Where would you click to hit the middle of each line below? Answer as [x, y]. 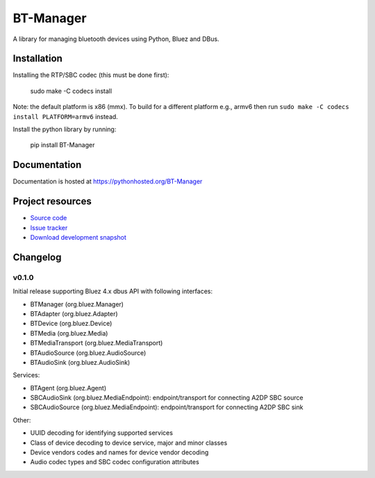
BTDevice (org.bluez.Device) [71, 324]
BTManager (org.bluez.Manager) [77, 304]
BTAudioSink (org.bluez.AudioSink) [80, 362]
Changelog [37, 257]
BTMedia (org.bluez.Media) [69, 333]
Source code [49, 218]
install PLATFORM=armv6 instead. [65, 116]
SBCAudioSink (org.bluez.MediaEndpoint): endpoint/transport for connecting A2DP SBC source [167, 398]
